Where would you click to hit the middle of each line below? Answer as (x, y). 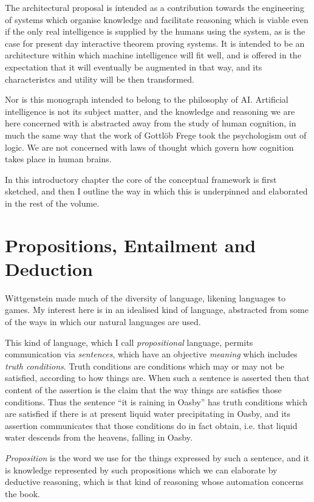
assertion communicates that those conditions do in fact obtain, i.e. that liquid (151, 425)
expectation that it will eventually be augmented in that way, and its (134, 67)
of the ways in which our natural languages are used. (103, 321)
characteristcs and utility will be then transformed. (100, 79)
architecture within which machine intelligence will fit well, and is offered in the (153, 55)
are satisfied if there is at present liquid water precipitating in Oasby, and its (148, 414)
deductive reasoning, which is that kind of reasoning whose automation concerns (154, 482)
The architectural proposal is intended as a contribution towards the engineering (155, 7)
